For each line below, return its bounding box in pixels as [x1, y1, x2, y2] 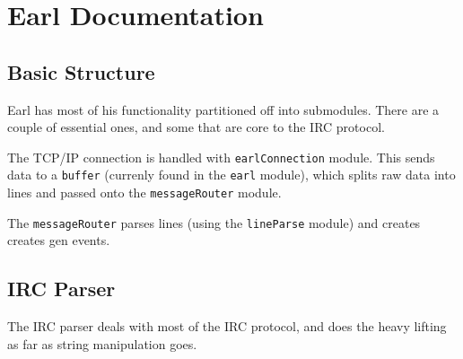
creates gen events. [7, 231, 110, 250]
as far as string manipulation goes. [7, 334, 197, 353]
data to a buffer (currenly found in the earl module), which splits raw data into [7, 165, 456, 184]
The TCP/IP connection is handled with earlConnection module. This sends [7, 147, 435, 166]
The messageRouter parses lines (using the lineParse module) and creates [7, 213, 421, 232]
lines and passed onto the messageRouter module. [7, 183, 282, 202]
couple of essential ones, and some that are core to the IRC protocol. [7, 118, 385, 136]
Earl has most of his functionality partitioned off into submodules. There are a [7, 100, 440, 118]
